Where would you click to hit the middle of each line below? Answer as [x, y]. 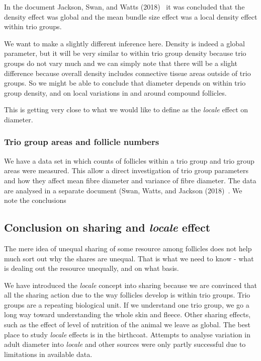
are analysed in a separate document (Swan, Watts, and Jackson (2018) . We [123, 190]
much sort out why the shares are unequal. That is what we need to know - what [129, 258]
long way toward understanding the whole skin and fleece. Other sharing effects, [127, 314]
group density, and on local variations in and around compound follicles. [115, 92]
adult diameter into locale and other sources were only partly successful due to [125, 344]
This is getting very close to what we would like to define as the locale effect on [126, 110]
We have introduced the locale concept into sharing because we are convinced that [130, 285]
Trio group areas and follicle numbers [82, 142]
